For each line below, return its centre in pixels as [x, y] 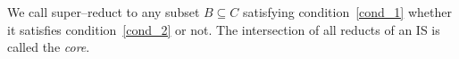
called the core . [49, 47]
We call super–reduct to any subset [104, 12]
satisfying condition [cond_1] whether [347, 12]
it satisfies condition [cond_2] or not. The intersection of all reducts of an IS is [224, 29]
